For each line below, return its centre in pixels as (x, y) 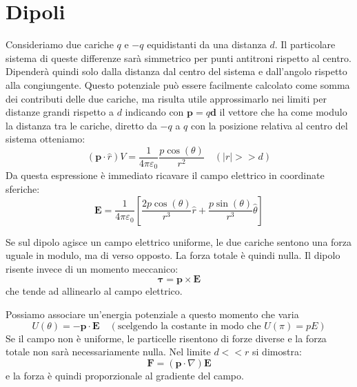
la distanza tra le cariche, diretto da (81, 125)
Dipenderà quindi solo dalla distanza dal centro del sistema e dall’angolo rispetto (176, 71)
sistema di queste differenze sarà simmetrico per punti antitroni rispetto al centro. (178, 57)
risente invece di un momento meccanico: (92, 268)
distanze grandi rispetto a (60, 112)
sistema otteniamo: (45, 139)
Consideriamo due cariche (60, 44)
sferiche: (23, 188)
